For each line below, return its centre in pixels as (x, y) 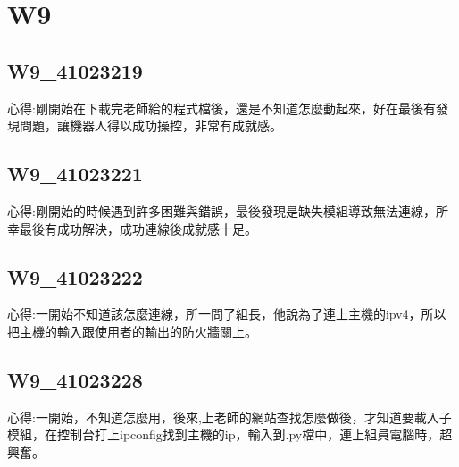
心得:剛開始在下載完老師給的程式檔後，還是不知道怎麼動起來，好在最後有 (221, 108)
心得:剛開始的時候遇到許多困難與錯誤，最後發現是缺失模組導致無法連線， (221, 210)
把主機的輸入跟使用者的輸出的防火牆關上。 (132, 331)
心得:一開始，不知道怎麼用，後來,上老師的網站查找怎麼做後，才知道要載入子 (229, 417)
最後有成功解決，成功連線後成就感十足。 (138, 228)
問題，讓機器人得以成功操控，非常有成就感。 (150, 125)
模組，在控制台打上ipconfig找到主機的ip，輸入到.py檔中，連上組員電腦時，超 (230, 434)
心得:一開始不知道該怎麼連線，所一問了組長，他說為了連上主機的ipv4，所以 (227, 314)
